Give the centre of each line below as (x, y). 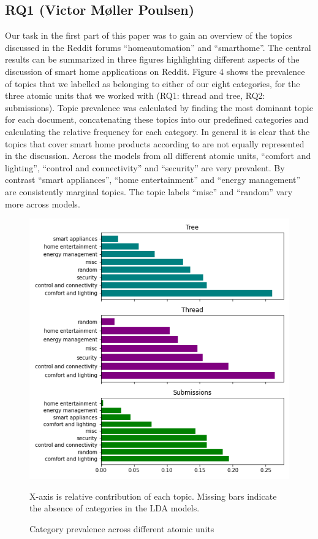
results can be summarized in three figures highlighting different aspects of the (152, 59)
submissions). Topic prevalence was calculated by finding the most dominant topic (159, 107)
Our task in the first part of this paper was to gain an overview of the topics (149, 35)
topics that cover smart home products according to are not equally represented (155, 143)
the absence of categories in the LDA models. (115, 508)
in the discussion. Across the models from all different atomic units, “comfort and (158, 156)
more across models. (43, 204)
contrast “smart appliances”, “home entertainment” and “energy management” (153, 180)
